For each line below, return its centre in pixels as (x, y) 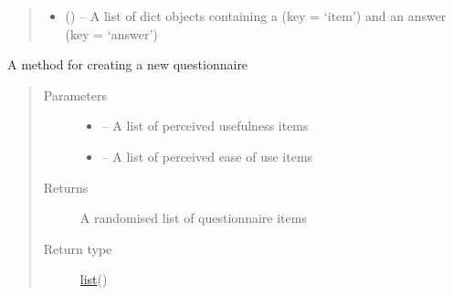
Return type (78, 248)
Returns (66, 187)
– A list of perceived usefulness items (205, 126)
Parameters (75, 95)
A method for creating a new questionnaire (128, 64)
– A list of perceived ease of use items (207, 156)
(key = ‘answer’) (111, 33)
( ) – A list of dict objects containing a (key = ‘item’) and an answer (256, 16)
